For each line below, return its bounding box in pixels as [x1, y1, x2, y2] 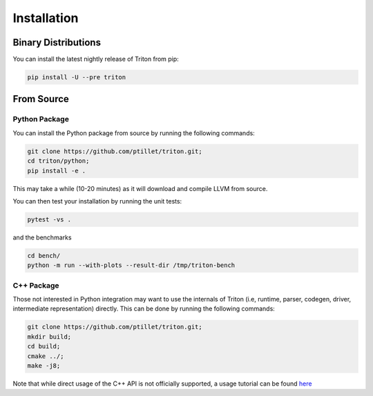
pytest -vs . [27, 215, 72, 224]
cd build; [27, 342, 61, 350]
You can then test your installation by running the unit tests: [12, 197, 182, 205]
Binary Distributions [12, 37, 102, 48]
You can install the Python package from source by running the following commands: [12, 128, 255, 137]
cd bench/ [27, 252, 61, 259]
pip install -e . [27, 166, 86, 175]
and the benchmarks [12, 233, 72, 241]
